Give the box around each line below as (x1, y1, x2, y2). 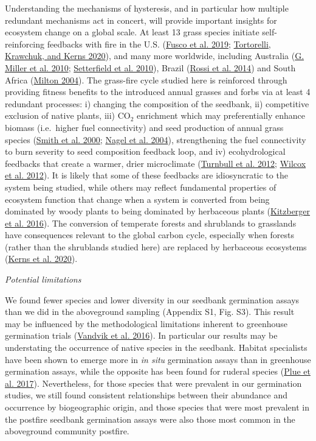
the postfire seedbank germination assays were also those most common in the (5, 412, 295, 425)
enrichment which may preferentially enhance (137, 109, 306, 122)
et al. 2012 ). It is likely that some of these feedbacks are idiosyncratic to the (5, 169, 288, 182)
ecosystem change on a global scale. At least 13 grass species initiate (5, 26, 259, 38)
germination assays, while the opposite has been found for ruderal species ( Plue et (5, 365, 311, 378)
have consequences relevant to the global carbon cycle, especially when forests (5, 228, 295, 241)
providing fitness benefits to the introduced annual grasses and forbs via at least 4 (5, 85, 311, 98)
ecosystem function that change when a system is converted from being (5, 192, 270, 205)
